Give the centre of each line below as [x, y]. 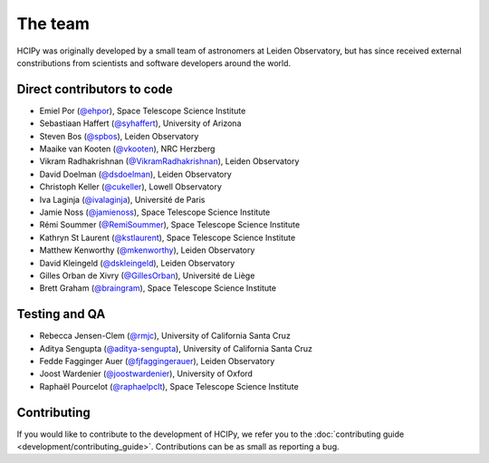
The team [53, 24]
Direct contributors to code [95, 89]
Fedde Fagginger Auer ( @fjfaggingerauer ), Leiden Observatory [157, 361]
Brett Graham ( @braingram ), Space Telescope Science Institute [158, 288]
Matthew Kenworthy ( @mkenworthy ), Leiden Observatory [147, 250]
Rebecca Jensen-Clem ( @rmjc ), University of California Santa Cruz [165, 336]
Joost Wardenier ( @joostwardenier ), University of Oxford [146, 374]
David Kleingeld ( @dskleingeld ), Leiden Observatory [137, 263]
